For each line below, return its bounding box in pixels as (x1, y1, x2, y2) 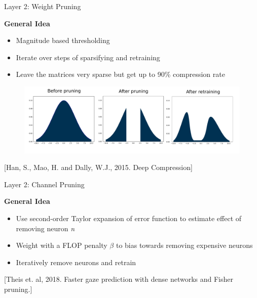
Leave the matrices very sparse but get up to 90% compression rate (16, 69, 225, 79)
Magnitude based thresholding (16, 35, 110, 46)
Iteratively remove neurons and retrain (16, 257, 136, 267)
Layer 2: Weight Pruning (4, 1, 81, 11)
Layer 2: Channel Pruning (4, 179, 85, 189)
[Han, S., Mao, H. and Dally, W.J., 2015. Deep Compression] (4, 162, 193, 173)
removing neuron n (16, 223, 75, 233)
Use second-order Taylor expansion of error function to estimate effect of (16, 213, 242, 224)
